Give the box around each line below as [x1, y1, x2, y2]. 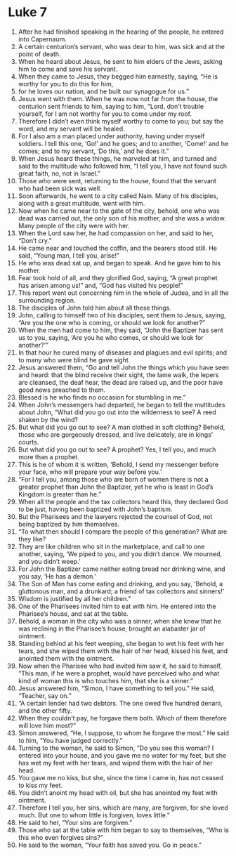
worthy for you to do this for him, [18, 79, 114, 88]
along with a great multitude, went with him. [18, 199, 145, 207]
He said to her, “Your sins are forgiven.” [18, 818, 133, 827]
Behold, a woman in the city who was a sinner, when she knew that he [18, 617, 222, 625]
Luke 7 [8, 4, 48, 20]
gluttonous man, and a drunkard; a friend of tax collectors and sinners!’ [18, 587, 224, 595]
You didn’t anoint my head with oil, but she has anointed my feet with [18, 788, 218, 797]
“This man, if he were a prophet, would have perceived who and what [18, 669, 220, 678]
